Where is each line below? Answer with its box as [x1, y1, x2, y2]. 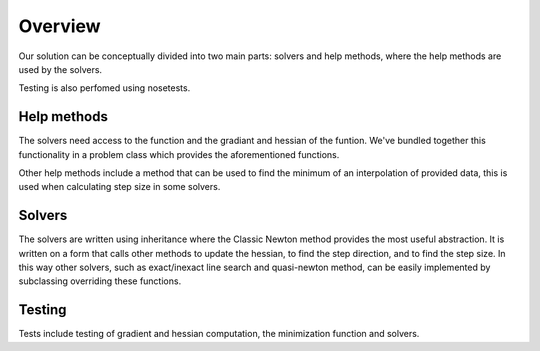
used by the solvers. [18, 63, 103, 75]
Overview [18, 15, 101, 37]
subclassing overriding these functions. [18, 275, 182, 287]
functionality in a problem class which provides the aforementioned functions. [18, 148, 340, 160]
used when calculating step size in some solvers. [18, 181, 221, 193]
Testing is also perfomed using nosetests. [18, 82, 191, 94]
